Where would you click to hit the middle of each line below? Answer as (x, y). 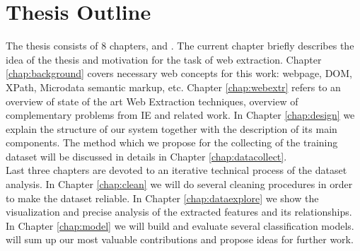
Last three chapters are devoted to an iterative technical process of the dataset (176, 170)
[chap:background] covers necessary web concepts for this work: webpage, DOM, (179, 73)
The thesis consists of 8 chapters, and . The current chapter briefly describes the (180, 46)
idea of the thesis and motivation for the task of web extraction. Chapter (164, 59)
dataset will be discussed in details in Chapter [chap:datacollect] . (146, 156)
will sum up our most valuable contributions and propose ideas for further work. (180, 239)
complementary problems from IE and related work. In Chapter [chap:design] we (180, 115)
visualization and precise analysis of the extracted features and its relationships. (179, 212)
